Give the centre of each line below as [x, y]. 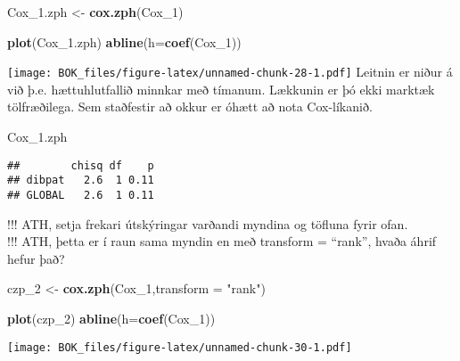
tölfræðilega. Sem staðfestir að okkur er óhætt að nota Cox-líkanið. [190, 107]
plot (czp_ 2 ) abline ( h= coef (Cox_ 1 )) [111, 318]
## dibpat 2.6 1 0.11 [81, 180]
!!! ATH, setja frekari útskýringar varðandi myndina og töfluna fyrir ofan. [208, 223]
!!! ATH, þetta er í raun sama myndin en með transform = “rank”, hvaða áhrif [222, 241]
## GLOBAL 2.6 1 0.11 [81, 195]
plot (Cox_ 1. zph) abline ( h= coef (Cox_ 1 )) [124, 41]
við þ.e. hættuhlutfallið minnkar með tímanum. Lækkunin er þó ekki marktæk [221, 89]
